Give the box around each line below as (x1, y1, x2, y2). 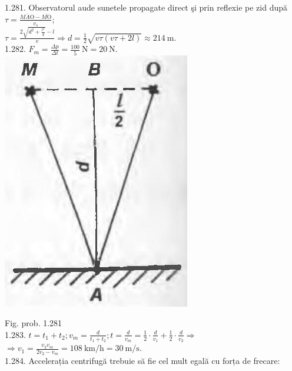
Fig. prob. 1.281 (5, 317, 62, 329)
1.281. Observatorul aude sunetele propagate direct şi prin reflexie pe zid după (5, 1, 287, 13)
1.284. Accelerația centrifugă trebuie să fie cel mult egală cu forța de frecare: (5, 354, 280, 367)
